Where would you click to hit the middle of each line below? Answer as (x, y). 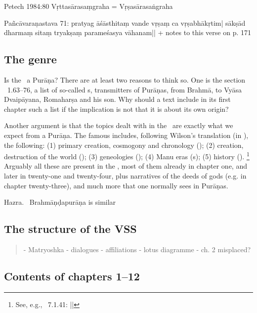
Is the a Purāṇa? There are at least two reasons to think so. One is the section (125, 79)
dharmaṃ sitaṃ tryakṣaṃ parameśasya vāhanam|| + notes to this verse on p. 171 (128, 32)
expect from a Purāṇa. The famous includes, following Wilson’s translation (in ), (126, 135)
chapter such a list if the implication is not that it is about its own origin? (116, 109)
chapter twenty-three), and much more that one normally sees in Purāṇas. (116, 185)
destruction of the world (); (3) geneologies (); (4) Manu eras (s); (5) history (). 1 (127, 156)
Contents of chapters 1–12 (72, 276)
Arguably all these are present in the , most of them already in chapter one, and (126, 166)
